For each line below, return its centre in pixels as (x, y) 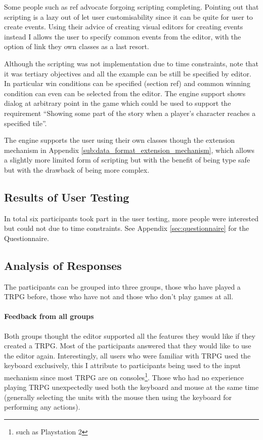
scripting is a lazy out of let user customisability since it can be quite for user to (128, 16)
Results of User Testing (67, 197)
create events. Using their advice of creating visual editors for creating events (124, 27)
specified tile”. (26, 123)
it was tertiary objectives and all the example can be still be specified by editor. (128, 73)
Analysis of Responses (63, 265)
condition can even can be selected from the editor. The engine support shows (125, 93)
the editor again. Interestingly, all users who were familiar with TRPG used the (127, 355)
